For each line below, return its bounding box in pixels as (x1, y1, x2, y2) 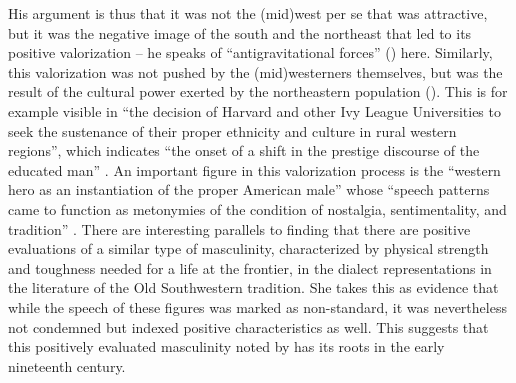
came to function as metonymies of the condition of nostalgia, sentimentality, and (8, 198, 507, 219)
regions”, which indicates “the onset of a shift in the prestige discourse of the (8, 140, 480, 161)
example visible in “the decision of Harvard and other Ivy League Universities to (8, 100, 501, 121)
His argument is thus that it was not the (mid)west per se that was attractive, (8, 3, 488, 23)
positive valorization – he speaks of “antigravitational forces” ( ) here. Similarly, (8, 42, 493, 63)
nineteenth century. (8, 355, 126, 376)
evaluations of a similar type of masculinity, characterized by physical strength (8, 238, 489, 259)
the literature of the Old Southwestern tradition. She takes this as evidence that (8, 277, 499, 298)
